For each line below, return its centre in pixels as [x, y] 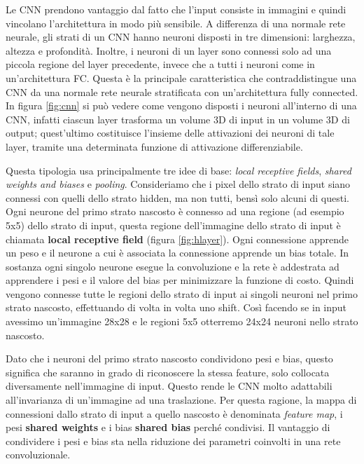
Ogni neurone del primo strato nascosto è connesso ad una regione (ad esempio [175, 211]
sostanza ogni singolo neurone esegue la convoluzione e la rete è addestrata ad [173, 266]
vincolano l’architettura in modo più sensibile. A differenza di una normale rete [176, 23]
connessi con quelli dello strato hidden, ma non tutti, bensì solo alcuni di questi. [177, 197]
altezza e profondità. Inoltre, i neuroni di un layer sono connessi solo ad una [169, 50]
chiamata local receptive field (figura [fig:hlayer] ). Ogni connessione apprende [177, 239]
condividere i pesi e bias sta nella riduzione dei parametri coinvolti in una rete [173, 441]
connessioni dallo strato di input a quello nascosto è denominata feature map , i [174, 413]
